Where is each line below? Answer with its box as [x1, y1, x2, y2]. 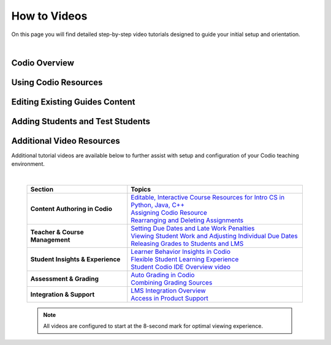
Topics [131, 185, 151, 194]
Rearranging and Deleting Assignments [131, 216, 244, 224]
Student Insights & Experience [30, 255, 121, 264]
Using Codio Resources [11, 77, 103, 87]
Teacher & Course [30, 228, 84, 237]
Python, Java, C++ [131, 201, 185, 209]
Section [30, 185, 54, 194]
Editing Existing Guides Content [11, 97, 135, 107]
